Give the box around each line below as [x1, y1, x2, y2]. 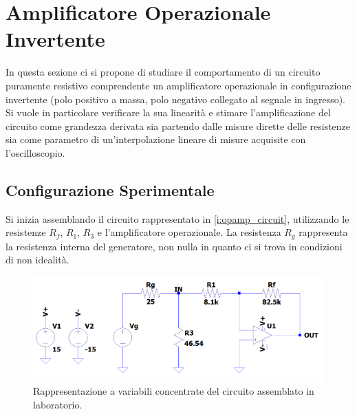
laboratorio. [33, 397, 83, 412]
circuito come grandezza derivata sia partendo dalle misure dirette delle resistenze [6, 118, 351, 133]
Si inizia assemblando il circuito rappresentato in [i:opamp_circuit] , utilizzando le [6, 211, 349, 226]
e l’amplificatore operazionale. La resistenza [97, 225, 281, 239]
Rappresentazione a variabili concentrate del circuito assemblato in [33, 384, 314, 398]
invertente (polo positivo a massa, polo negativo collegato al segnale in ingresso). [6, 91, 346, 106]
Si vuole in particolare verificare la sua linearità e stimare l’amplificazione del [6, 105, 331, 120]
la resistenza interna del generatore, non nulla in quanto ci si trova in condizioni [6, 239, 343, 253]
